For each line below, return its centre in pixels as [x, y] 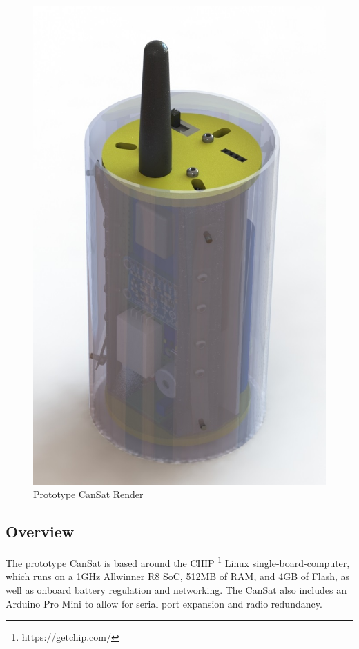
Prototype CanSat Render [88, 494]
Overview [40, 531]
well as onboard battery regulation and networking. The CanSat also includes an [176, 589]
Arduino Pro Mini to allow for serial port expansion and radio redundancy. [164, 603]
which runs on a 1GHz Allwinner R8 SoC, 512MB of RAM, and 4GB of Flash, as [178, 576]
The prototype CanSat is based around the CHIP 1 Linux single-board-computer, [178, 562]
